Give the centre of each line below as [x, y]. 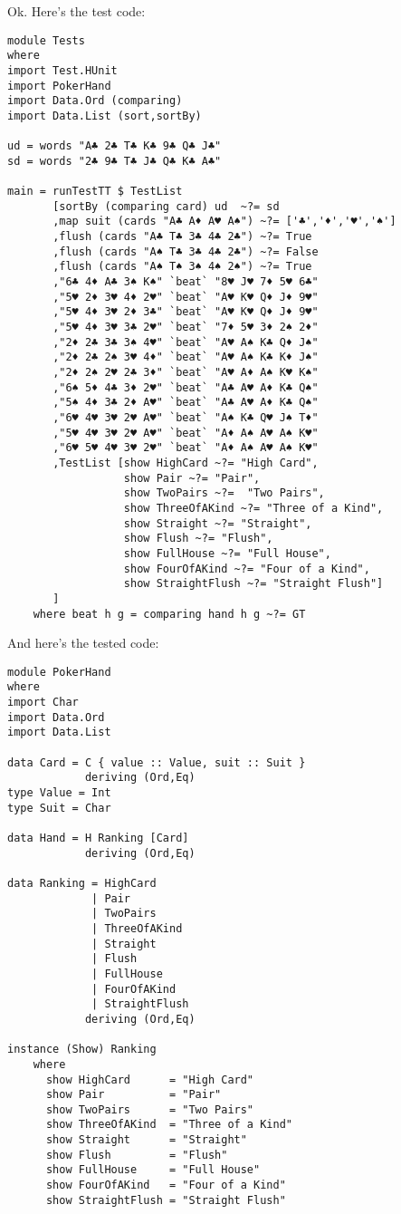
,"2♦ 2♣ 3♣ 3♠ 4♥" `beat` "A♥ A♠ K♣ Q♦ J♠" [186, 342]
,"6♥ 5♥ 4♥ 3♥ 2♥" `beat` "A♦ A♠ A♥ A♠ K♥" [186, 448]
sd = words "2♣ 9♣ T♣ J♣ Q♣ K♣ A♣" [115, 161]
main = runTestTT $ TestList [95, 192]
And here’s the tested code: [83, 643]
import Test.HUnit [62, 70]
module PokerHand [59, 672]
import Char [43, 703]
